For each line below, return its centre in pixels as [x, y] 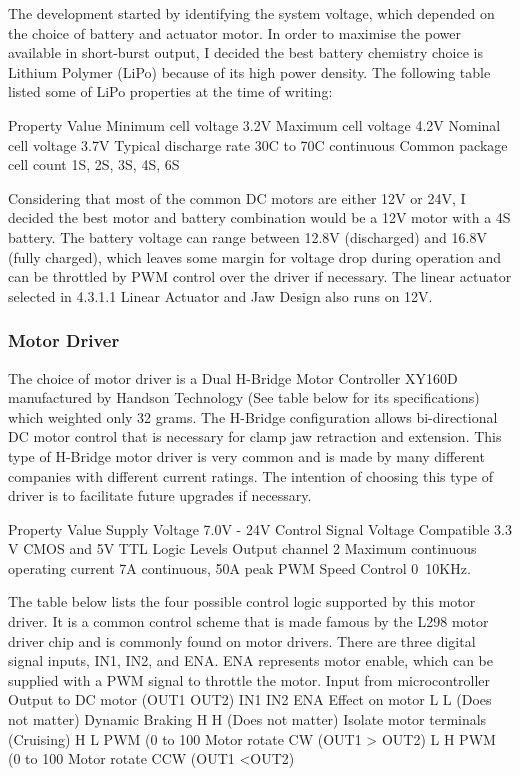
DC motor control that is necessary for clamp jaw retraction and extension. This [255, 436]
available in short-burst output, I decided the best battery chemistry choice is [245, 52]
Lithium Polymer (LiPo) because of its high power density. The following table [249, 71]
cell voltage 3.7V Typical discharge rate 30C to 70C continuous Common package [258, 144]
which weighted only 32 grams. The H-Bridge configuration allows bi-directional [253, 416]
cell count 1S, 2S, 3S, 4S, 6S [94, 164]
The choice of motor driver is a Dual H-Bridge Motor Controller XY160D [233, 377]
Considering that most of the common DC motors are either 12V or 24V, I [237, 197]
